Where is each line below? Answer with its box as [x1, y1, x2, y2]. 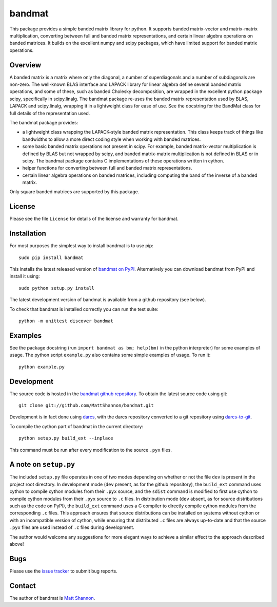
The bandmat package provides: [9, 119, 78, 125]
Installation [9, 229, 46, 238]
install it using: [9, 273, 41, 280]
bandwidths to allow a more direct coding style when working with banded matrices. [22, 136, 201, 142]
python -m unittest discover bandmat [18, 318, 114, 324]
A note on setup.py [9, 460, 75, 469]
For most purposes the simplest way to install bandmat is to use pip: [9, 243, 153, 249]
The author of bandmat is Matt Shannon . [9, 595, 95, 601]
